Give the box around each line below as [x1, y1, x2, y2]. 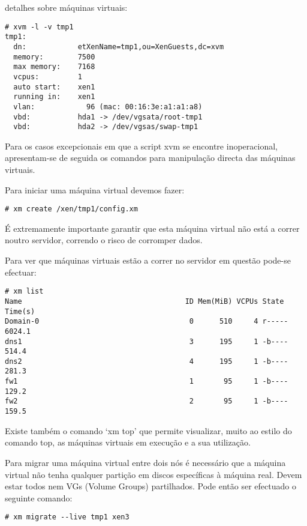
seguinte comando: [5, 491, 73, 504]
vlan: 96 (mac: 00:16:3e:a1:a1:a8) [13, 102, 203, 111]
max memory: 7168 [13, 62, 95, 71]
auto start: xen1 [13, 82, 95, 91]
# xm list [5, 287, 44, 296]
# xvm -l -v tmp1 [5, 22, 74, 31]
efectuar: [5, 265, 37, 278]
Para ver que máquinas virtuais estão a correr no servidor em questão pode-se [5, 254, 291, 267]
